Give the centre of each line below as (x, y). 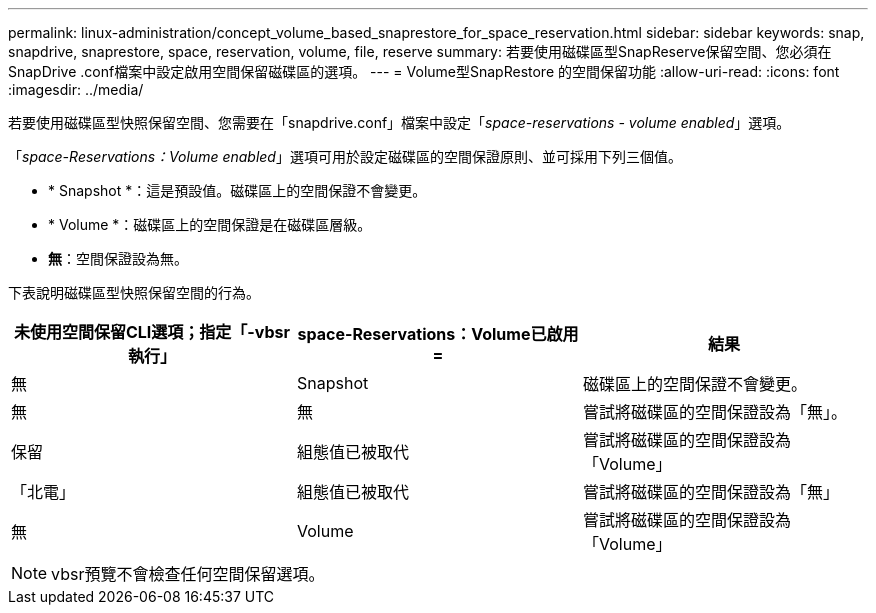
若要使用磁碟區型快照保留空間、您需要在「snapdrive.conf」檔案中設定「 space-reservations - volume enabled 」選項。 (399, 122)
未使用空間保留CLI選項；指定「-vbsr (152, 332)
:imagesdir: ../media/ (76, 89)
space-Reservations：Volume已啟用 (438, 334)
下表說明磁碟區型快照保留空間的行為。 (134, 292)
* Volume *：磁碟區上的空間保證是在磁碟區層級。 (210, 224)
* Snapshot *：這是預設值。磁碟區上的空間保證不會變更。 (237, 190)
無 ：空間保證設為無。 (118, 258)
